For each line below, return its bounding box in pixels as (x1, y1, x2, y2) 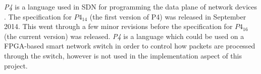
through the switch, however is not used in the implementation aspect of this (4, 50, 242, 60)
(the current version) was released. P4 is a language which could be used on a (4, 30, 244, 41)
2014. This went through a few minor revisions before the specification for (4, 21, 233, 31)
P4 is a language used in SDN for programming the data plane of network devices (4, 1, 257, 11)
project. (4, 60, 28, 70)
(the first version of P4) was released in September (89, 11, 246, 21)
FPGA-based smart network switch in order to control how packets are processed (4, 40, 255, 51)
